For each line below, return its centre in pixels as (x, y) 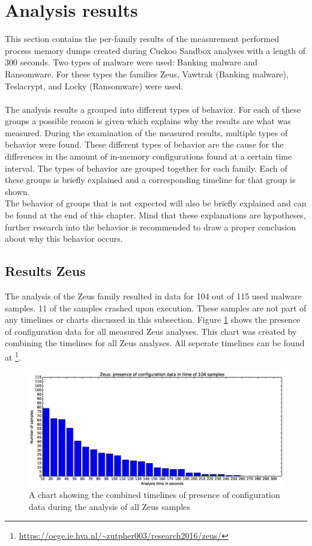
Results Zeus (45, 271)
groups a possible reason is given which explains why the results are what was (148, 121)
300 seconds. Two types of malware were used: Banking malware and (131, 62)
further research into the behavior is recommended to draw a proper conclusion (151, 226)
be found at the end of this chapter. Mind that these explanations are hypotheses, (155, 215)
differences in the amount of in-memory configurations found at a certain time (148, 156)
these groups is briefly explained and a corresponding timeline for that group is (150, 180)
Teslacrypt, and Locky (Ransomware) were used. (94, 85)
